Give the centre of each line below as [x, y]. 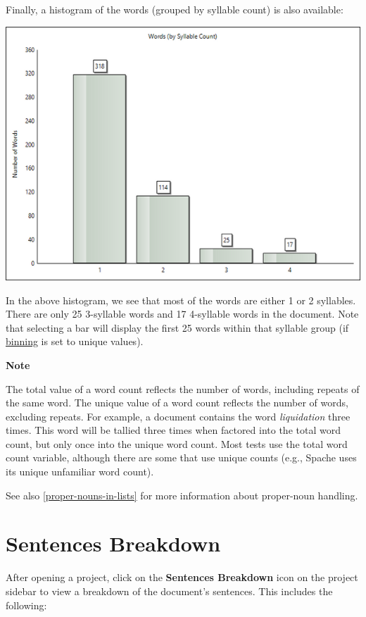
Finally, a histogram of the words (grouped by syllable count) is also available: [175, 9]
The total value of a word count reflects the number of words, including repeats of [183, 388]
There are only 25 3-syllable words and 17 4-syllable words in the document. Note [182, 314]
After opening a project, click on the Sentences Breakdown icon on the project [182, 577]
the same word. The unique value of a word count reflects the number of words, [177, 403]
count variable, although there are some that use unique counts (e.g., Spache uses [181, 457]
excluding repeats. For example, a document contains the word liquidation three [178, 416]
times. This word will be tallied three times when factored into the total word [173, 430]
